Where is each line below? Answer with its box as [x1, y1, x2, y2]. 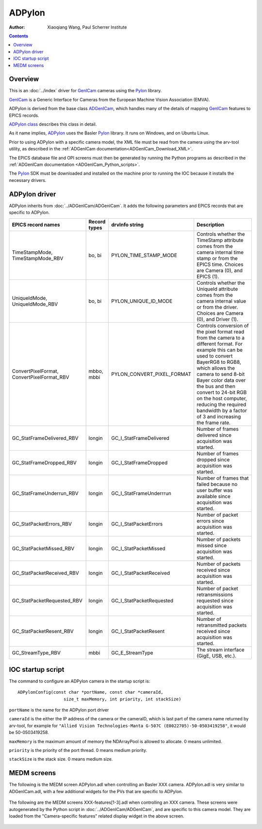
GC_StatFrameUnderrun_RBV [12, 490, 79, 497]
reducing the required [196, 401, 246, 408]
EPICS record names [12, 221, 60, 228]
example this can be [196, 347, 243, 354]
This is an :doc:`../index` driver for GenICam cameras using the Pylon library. [9, 88, 162, 94]
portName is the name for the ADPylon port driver [9, 707, 109, 713]
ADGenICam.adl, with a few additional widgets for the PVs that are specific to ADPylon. [9, 788, 183, 794]
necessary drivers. [9, 177, 47, 183]
